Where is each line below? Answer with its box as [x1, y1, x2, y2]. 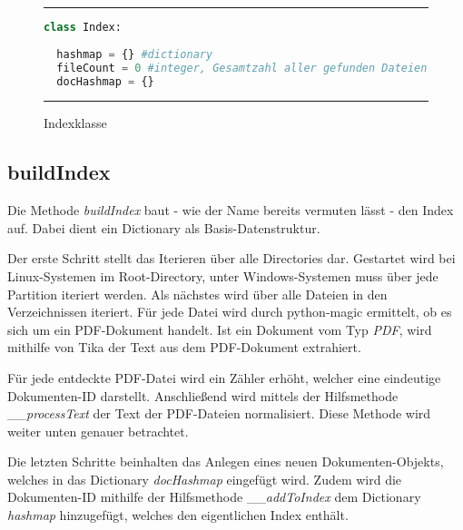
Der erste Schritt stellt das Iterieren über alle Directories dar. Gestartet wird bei [7, 249, 456, 268]
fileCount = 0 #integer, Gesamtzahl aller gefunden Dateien [56, 61, 428, 74]
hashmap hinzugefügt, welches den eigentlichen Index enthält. [7, 505, 349, 525]
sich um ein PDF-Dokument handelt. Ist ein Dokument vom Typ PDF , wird [7, 319, 432, 339]
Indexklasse [44, 113, 107, 132]
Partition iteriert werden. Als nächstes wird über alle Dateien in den [7, 284, 388, 303]
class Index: [44, 21, 122, 34]
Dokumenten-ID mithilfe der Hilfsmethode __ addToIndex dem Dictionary [7, 487, 421, 506]
